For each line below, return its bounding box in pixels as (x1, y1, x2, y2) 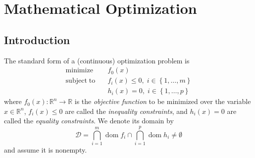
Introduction (4, 32, 70, 47)
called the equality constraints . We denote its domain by (4, 115, 174, 126)
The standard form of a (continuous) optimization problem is (4, 55, 190, 65)
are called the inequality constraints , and (65, 105, 188, 116)
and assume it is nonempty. (4, 145, 87, 155)
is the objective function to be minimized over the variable (74, 96, 251, 106)
